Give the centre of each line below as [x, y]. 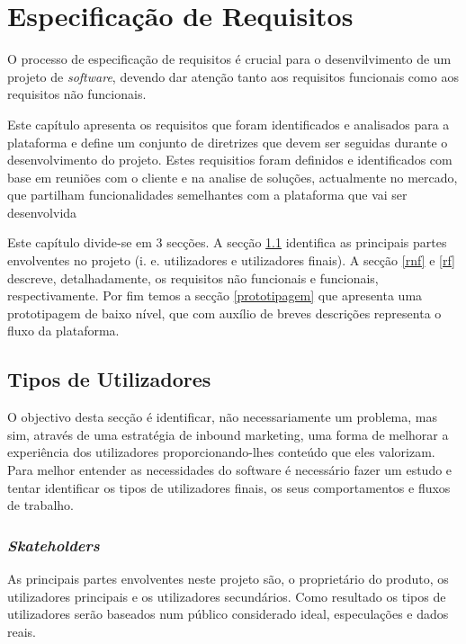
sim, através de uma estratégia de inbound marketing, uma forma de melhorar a [228, 434]
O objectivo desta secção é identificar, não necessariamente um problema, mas [222, 417]
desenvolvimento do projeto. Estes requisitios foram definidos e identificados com [230, 160]
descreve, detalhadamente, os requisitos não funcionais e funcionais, [193, 277]
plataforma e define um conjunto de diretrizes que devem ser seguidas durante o [228, 142]
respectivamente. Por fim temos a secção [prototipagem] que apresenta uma [215, 295]
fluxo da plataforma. [63, 331]
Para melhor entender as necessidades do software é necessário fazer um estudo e [230, 470]
